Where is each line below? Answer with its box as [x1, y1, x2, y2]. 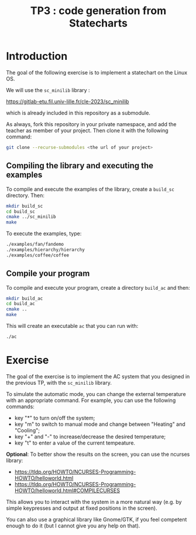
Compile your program [6, 269, 90, 279]
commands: [6, 403, 35, 410]
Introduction [6, 50, 68, 63]
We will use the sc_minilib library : [6, 86, 90, 93]
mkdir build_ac [6, 295, 43, 302]
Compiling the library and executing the [6, 161, 154, 171]
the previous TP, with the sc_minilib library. [6, 379, 112, 386]
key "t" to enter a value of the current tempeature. [14, 439, 136, 446]
